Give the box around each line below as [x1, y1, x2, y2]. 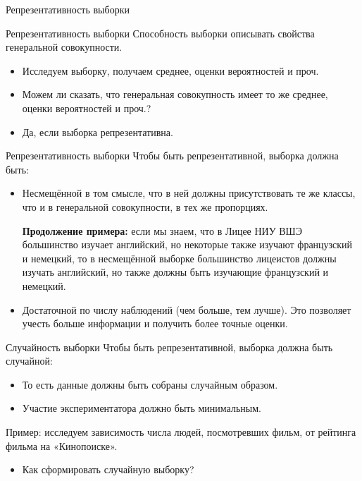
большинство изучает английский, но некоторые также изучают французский [22, 237, 353, 252]
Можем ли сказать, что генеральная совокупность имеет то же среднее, [22, 87, 328, 102]
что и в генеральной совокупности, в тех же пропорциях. [22, 199, 268, 214]
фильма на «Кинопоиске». [6, 438, 118, 453]
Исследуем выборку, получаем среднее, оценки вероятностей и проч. [22, 63, 319, 78]
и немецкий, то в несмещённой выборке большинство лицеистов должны [22, 250, 337, 265]
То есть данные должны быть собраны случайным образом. [22, 377, 278, 391]
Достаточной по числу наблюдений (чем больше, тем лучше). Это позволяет [22, 302, 351, 317]
